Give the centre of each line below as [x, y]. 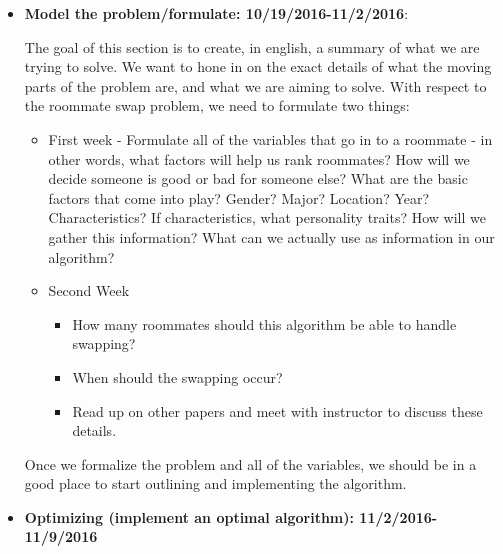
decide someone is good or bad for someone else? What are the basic [258, 178]
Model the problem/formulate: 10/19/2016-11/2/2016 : [216, 13]
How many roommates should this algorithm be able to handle [264, 323]
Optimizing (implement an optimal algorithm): [189, 516]
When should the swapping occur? [177, 376]
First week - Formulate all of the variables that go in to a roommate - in [270, 138]
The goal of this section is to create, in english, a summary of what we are [252, 46]
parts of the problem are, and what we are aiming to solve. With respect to [255, 85]
